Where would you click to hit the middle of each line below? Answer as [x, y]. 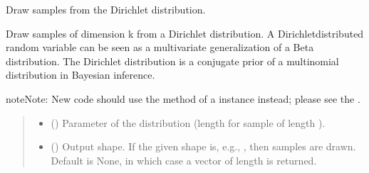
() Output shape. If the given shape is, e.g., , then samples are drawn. [203, 146]
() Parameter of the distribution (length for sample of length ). [188, 122]
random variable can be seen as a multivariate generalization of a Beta [160, 47]
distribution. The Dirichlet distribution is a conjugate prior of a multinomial [172, 61]
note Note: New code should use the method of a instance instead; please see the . [183, 98]
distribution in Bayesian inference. [80, 75]
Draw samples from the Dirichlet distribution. [106, 9]
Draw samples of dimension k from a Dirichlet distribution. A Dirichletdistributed [185, 33]
